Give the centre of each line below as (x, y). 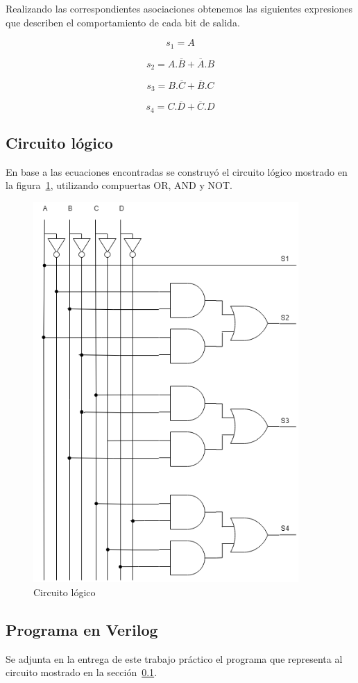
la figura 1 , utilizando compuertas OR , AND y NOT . (119, 185)
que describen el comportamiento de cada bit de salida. (123, 22)
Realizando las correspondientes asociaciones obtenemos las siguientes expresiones (179, 8)
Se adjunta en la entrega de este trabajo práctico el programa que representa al (174, 658)
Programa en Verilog (82, 629)
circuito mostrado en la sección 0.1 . (82, 672)
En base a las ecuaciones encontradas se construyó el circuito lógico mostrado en (177, 171)
